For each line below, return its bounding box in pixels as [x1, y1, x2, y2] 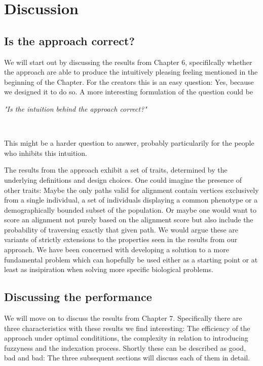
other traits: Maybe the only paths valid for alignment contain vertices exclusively [4, 184, 259, 195]
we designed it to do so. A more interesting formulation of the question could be [4, 86, 253, 97]
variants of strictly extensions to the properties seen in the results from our [4, 234, 238, 245]
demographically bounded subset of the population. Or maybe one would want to [4, 204, 257, 215]
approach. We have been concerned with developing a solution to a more [4, 244, 229, 255]
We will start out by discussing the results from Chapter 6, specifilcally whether [4, 56, 252, 67]
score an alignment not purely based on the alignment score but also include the [4, 214, 253, 225]
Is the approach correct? [4, 32, 135, 48]
